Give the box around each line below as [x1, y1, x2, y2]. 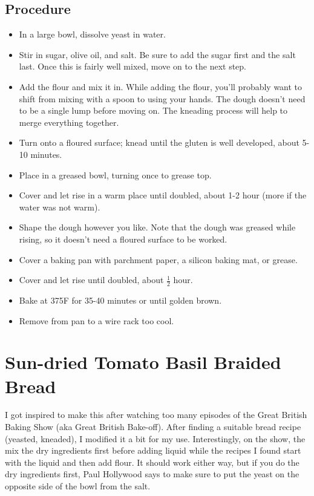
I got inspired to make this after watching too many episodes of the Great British [5, 408, 307, 421]
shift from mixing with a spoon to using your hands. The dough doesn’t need [19, 92, 306, 105]
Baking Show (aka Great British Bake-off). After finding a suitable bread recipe [5, 420, 301, 433]
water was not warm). [19, 200, 100, 213]
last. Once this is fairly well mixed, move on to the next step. [19, 60, 246, 73]
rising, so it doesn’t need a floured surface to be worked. [19, 232, 227, 245]
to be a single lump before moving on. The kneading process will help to [19, 104, 288, 117]
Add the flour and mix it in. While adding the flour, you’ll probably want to [19, 80, 303, 93]
